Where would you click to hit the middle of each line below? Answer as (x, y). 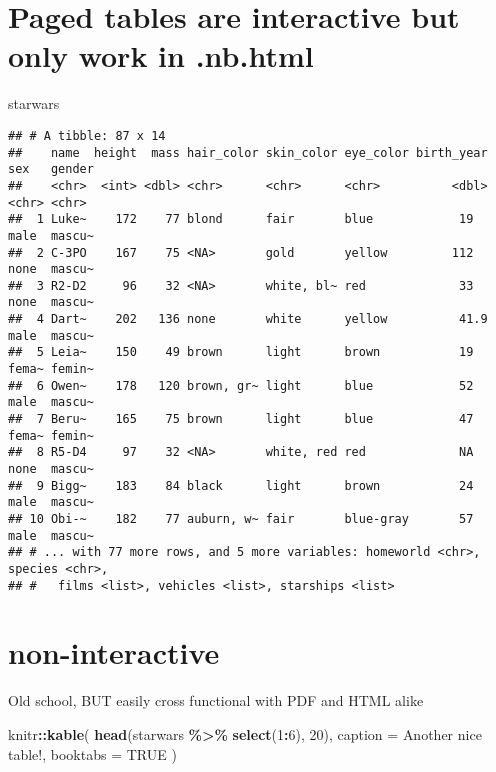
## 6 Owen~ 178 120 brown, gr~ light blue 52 (241, 385)
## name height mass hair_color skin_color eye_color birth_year (248, 152)
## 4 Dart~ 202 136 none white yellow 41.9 (248, 319)
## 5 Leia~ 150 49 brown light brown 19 (241, 352)
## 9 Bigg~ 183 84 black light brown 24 (241, 485)
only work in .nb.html (161, 55)
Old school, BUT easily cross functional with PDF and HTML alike (216, 700)
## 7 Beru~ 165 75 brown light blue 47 (241, 419)
